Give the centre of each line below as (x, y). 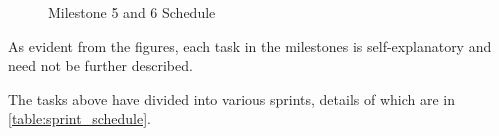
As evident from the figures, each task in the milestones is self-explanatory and (250, 45)
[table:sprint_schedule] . (79, 118)
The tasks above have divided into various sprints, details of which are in (232, 98)
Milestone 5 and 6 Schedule (132, 12)
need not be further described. (100, 65)
